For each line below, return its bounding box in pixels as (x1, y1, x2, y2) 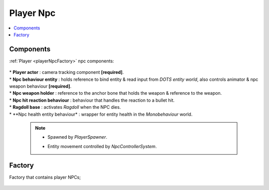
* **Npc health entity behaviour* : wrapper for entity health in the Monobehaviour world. (9, 111, 193, 117)
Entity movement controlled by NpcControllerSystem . (47, 143, 157, 149)
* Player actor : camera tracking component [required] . (9, 69, 124, 75)
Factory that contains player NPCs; (9, 174, 81, 180)
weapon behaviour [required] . (9, 83, 72, 89)
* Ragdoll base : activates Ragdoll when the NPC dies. (9, 104, 121, 110)
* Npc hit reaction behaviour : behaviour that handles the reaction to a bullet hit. (9, 97, 175, 103)
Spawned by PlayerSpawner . (47, 134, 107, 140)
